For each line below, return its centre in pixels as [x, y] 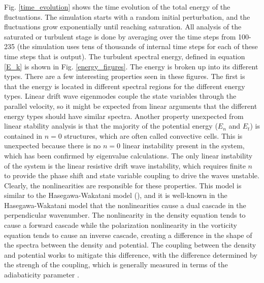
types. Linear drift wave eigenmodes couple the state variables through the [120, 96]
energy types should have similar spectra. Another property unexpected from [124, 116]
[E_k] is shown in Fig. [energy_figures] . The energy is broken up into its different [131, 66]
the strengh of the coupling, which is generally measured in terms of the [116, 265]
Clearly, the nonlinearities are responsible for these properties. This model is [123, 185]
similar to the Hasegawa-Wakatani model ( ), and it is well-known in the [116, 195]
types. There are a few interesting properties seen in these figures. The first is [125, 76]
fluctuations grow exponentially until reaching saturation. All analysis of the [123, 27]
